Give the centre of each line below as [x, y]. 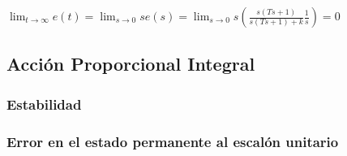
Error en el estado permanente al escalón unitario [173, 141]
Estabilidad [44, 104]
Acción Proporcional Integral [131, 64]
